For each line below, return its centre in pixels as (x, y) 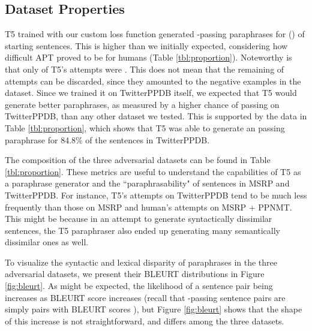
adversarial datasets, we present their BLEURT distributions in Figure (135, 274)
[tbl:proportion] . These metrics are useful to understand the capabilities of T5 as (153, 171)
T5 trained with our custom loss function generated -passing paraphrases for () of (155, 34)
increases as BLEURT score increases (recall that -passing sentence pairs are (145, 297)
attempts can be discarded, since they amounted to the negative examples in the (153, 81)
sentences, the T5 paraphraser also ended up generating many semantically (143, 230)
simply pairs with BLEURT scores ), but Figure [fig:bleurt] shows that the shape (154, 309)
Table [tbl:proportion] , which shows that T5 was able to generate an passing (145, 127)
